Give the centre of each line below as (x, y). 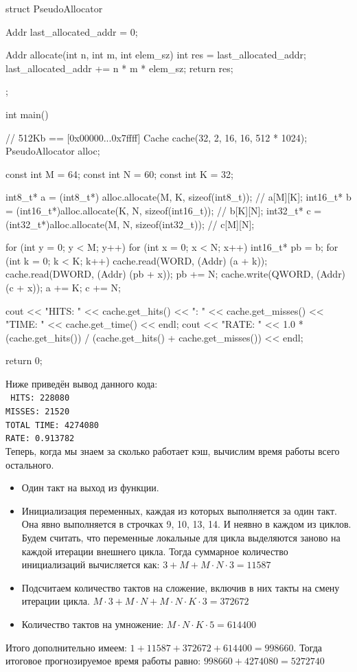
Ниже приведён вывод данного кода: (82, 383)
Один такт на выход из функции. (90, 488)
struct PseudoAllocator (54, 8)
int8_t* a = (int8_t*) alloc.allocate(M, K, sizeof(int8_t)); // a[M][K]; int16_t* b (178, 197)
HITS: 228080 (40, 398)
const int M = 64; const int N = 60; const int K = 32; (119, 173)
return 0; (24, 360)
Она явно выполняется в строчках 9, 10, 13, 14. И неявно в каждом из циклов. (186, 524)
